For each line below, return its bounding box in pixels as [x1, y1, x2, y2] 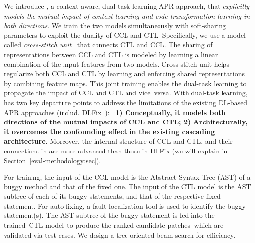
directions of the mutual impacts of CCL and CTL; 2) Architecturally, [4, 117, 248, 127]
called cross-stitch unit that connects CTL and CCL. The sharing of [4, 39, 213, 50]
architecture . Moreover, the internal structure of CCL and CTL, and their [4, 136, 233, 146]
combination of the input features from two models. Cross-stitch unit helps [4, 59, 229, 69]
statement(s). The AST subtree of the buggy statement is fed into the [4, 210, 215, 220]
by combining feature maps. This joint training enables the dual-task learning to [4, 78, 247, 88]
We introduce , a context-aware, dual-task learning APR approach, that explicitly [4, 1, 250, 11]
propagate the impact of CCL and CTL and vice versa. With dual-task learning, [4, 88, 248, 98]
